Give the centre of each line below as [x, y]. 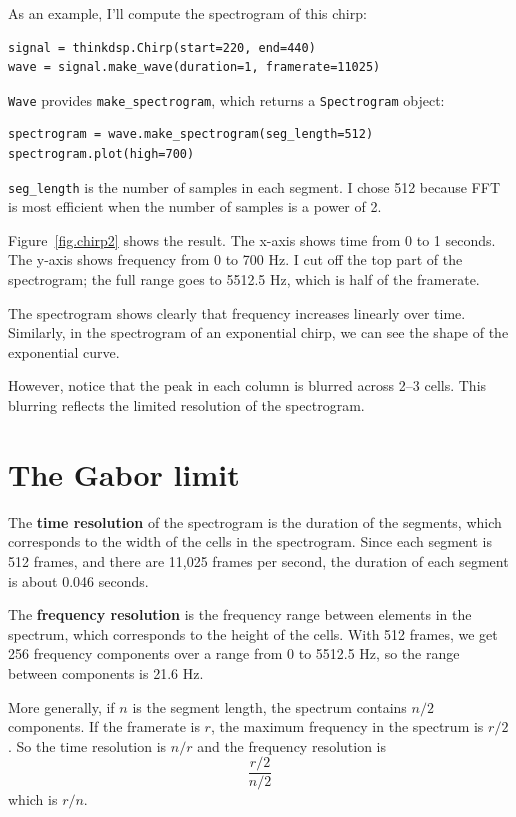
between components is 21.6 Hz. [106, 672]
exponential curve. [64, 351]
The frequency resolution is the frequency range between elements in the [240, 614]
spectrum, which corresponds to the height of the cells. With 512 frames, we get [253, 633]
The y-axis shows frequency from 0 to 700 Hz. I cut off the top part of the [235, 259]
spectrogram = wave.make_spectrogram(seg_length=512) [191, 134]
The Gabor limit [124, 473]
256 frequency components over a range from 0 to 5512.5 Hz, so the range [234, 653]
